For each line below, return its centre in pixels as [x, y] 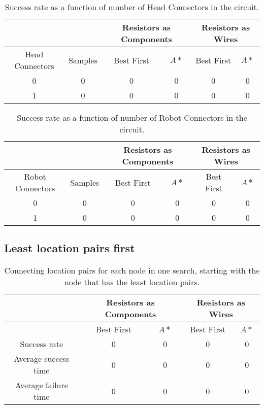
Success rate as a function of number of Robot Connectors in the [132, 117]
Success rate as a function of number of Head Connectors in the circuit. [132, 7]
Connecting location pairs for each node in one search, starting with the [132, 270]
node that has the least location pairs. [132, 282]
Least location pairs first [70, 248]
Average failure [41, 385]
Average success [42, 359]
